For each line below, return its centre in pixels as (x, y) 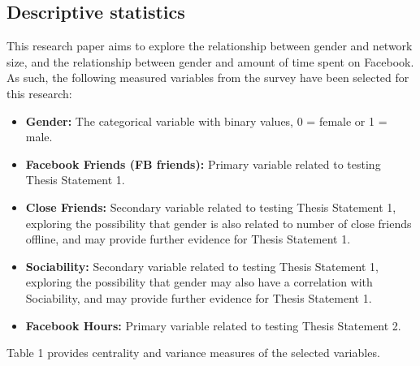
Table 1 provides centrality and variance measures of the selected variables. (193, 353)
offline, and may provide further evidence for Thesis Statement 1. (188, 239)
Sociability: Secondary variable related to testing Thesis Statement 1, (202, 266)
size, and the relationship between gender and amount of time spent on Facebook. (210, 61)
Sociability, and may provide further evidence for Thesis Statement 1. (199, 297)
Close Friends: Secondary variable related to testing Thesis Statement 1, (211, 207)
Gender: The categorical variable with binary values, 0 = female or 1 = (206, 121)
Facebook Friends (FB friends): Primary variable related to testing (203, 164)
